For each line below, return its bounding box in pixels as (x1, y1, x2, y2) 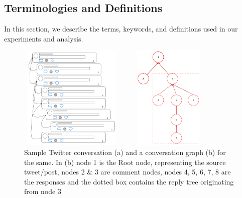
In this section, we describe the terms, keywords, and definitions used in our (4, 23, 238, 34)
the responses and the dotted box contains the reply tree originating (24, 176, 234, 186)
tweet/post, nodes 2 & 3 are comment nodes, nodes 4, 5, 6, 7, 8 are (24, 166, 231, 177)
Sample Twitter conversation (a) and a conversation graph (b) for (24, 146, 226, 157)
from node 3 (24, 186, 61, 196)
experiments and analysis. (4, 33, 83, 43)
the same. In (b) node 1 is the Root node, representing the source (24, 156, 226, 167)
